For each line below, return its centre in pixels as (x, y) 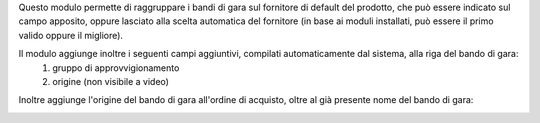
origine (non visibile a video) (111, 81)
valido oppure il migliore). (71, 35)
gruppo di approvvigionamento (116, 67)
